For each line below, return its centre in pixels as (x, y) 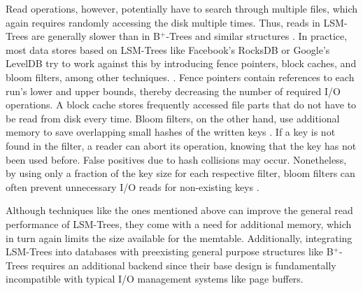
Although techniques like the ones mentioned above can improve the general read (179, 210)
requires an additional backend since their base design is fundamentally (184, 265)
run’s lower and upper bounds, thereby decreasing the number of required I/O (173, 91)
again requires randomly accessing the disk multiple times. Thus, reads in (163, 22)
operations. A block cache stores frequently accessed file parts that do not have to (181, 105)
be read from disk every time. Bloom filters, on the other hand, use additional (173, 118)
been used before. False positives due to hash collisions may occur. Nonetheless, (176, 159)
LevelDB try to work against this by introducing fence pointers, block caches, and (181, 63)
